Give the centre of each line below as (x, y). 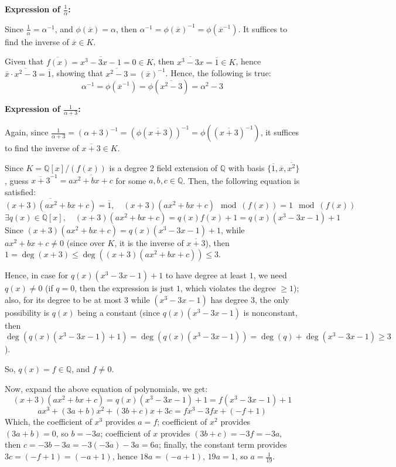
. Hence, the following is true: (218, 73)
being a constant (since (119, 312)
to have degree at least (206, 275)
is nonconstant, (270, 312)
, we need (270, 275)
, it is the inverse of (149, 242)
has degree (229, 299)
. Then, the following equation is (241, 180)
